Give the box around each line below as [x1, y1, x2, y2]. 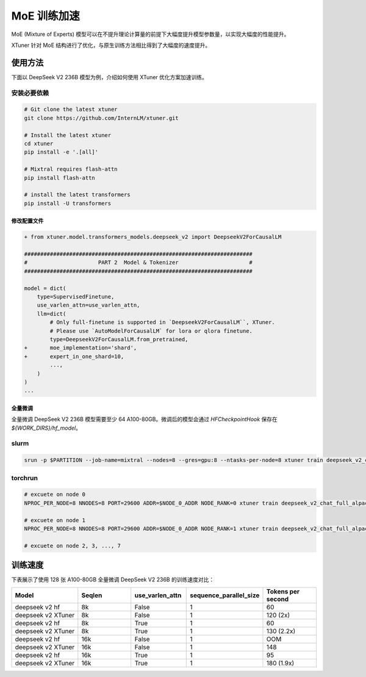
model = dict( [24, 285, 66, 292]
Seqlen [81, 591, 102, 600]
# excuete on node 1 [24, 517, 85, 523]
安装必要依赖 [11, 88, 49, 97]
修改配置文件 [11, 217, 44, 225]
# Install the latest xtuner [24, 132, 112, 138]
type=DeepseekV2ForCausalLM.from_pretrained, [49, 336, 188, 342]
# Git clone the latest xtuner [24, 106, 118, 113]
